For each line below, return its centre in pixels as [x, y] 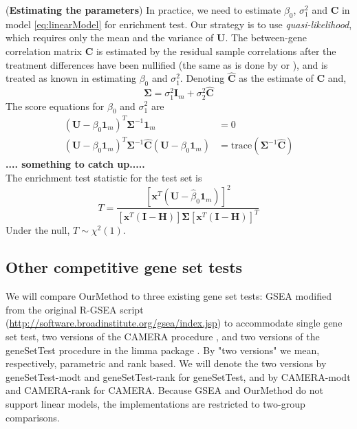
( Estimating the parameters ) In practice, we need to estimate [143, 10]
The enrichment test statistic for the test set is [104, 178]
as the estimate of [276, 78]
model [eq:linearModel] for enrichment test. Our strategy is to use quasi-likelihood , [179, 24]
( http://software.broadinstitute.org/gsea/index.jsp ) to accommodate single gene [174, 323]
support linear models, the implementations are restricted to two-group [155, 404]
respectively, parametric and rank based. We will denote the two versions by [166, 363]
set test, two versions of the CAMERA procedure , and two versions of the [163, 337]
